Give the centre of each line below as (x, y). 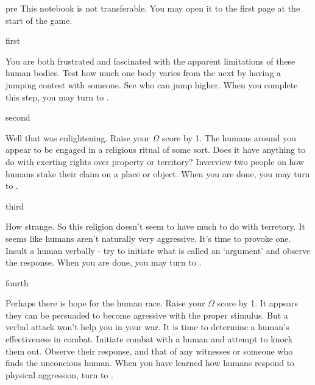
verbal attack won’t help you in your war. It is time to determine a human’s (147, 327)
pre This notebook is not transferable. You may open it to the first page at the (153, 8)
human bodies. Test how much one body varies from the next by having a (143, 73)
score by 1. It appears (258, 303)
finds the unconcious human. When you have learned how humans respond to (150, 363)
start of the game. (39, 20)
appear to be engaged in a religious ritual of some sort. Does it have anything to (156, 150)
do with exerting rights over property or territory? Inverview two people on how (155, 161)
